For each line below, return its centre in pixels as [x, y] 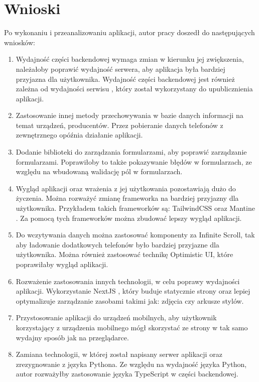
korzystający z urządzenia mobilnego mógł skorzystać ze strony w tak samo [132, 327]
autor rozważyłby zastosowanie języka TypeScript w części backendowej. [127, 374]
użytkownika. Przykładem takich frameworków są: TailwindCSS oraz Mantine [135, 208]
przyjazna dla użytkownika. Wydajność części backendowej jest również [125, 79]
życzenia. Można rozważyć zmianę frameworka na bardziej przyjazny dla [127, 198]
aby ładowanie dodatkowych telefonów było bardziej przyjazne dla [117, 244]
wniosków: [20, 42]
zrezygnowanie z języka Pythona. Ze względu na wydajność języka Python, [131, 364]
